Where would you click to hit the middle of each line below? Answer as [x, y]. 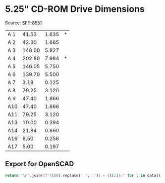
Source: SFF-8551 [24, 23]
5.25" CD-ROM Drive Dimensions [75, 9]
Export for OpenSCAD [40, 164]
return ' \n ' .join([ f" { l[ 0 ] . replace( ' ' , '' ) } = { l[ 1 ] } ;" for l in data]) [83, 175]
